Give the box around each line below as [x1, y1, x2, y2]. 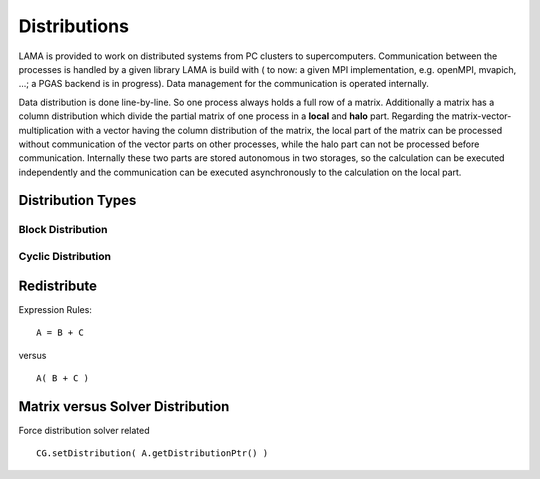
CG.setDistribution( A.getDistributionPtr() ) [36, 448, 269, 459]
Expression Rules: [18, 303, 92, 315]
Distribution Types [18, 192, 137, 209]
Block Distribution [18, 223, 108, 237]
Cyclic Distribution [18, 250, 112, 264]
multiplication [18, 124, 75, 136]
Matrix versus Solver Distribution [18, 398, 230, 415]
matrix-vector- [451, 110, 512, 122]
